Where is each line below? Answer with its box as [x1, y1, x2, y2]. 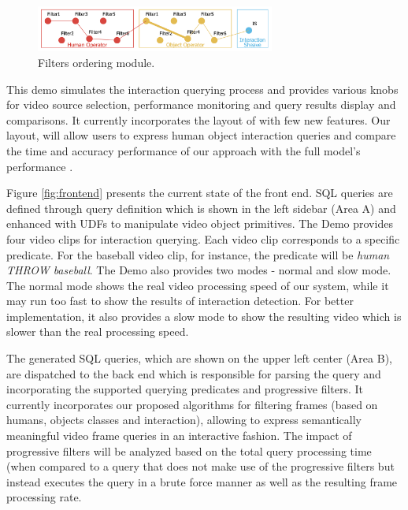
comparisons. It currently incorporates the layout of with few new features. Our [6, 111, 391, 128]
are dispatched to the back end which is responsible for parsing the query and [6, 365, 381, 382]
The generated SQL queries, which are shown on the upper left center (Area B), [6, 350, 392, 367]
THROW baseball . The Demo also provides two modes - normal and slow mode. [6, 262, 391, 278]
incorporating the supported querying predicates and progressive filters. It [6, 381, 364, 397]
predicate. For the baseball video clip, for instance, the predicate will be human [6, 246, 390, 262]
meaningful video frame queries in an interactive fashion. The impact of [6, 427, 352, 444]
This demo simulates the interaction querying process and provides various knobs [6, 80, 399, 97]
